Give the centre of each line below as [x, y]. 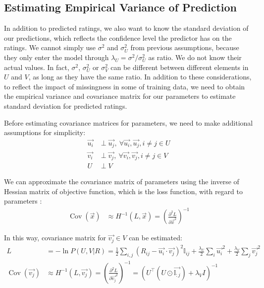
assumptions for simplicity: [45, 132]
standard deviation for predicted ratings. [66, 106]
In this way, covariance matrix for [55, 238]
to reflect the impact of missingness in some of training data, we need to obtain [125, 86]
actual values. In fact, [37, 67]
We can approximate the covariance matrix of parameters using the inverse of [122, 181]
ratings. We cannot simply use [50, 47]
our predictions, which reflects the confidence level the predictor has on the [118, 37]
